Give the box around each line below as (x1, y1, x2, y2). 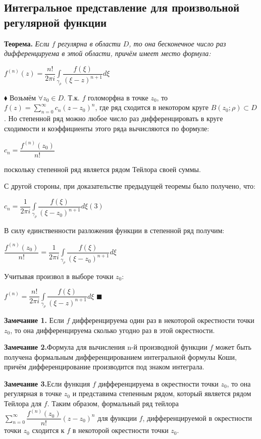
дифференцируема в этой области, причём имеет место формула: (4, 48, 211, 59)
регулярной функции (4, 14, 107, 30)
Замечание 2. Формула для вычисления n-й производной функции (4, 342, 207, 352)
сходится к (32, 425, 65, 435)
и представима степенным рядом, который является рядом (72, 388, 251, 399)
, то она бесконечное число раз (129, 38, 226, 48)
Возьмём (9, 92, 36, 102)
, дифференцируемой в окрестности (142, 412, 252, 423)
